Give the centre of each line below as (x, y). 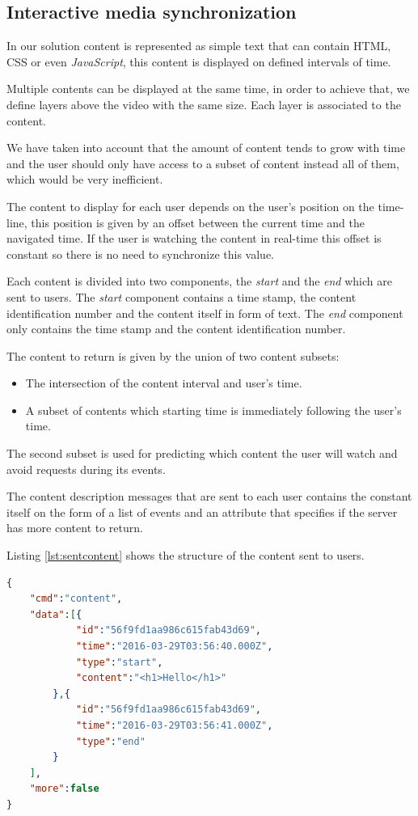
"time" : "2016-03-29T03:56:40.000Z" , (174, 647)
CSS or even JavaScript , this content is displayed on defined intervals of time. (199, 61)
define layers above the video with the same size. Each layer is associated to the (204, 104)
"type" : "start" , (119, 662)
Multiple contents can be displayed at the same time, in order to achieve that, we (208, 89)
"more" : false (64, 789)
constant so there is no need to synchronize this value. (140, 254)
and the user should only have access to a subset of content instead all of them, (203, 163)
